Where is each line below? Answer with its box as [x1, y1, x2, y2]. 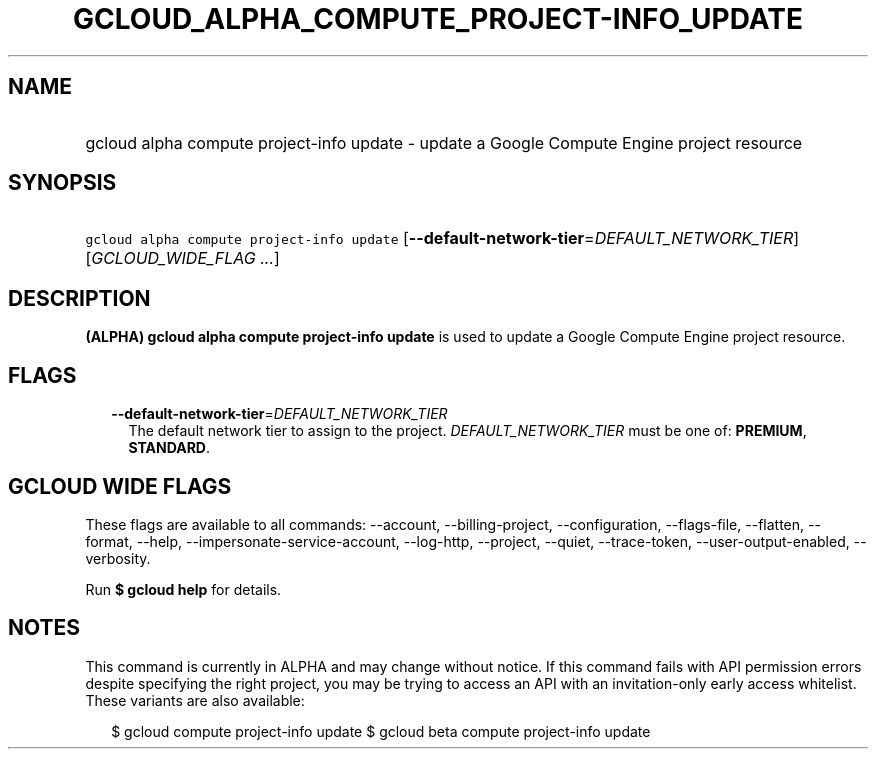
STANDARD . [128, 439, 211, 457]
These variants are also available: [85, 691, 305, 709]
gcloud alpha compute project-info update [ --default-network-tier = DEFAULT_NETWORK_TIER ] [85, 228, 800, 249]
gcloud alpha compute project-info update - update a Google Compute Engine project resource [85, 132, 803, 153]
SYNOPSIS [8, 170, 117, 196]
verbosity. [85, 549, 151, 567]
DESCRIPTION [8, 285, 151, 311]
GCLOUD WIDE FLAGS [8, 473, 232, 499]
